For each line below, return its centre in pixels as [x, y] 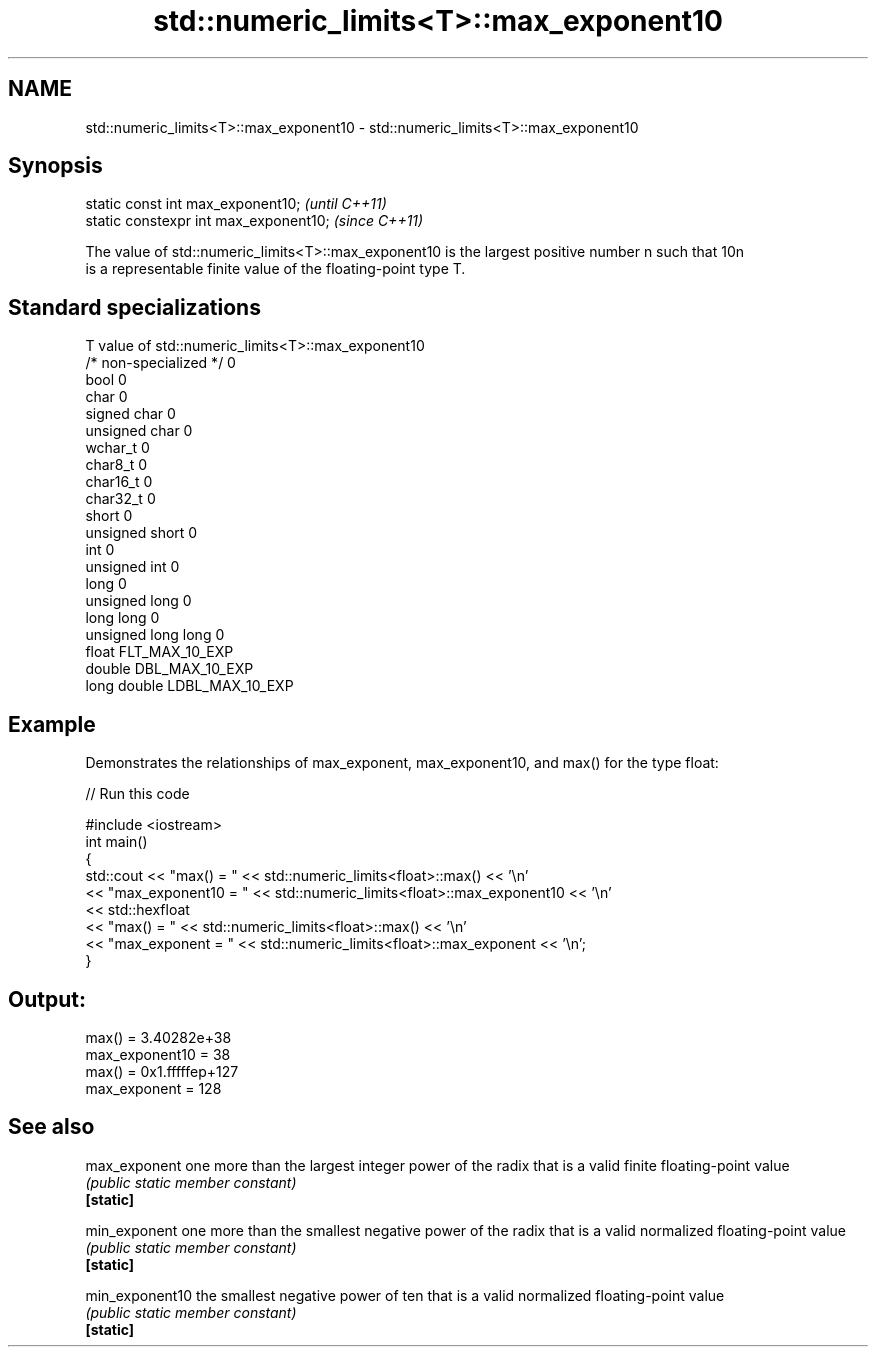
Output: [47, 999]
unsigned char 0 [139, 431]
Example [52, 724]
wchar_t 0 [117, 448]
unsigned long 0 [138, 601]
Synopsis [55, 166]
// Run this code [137, 794]
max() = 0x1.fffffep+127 [162, 1071]
